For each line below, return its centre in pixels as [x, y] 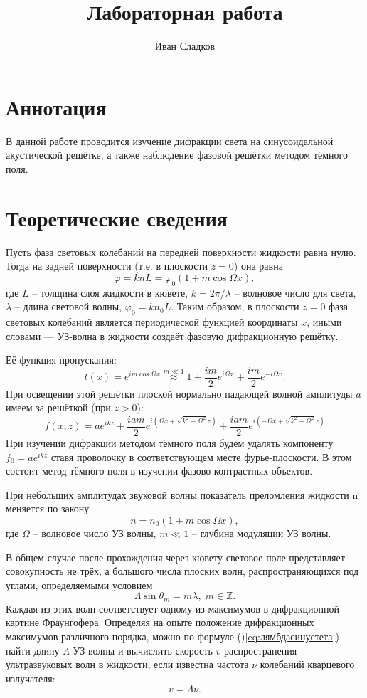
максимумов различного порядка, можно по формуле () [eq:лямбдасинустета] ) [172, 636]
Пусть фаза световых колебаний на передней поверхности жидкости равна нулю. [181, 252]
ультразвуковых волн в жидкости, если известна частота [127, 664]
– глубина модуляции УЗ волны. [261, 533]
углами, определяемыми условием [79, 585]
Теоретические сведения [117, 217]
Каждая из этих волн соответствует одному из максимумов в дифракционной [172, 608]
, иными [324, 321]
